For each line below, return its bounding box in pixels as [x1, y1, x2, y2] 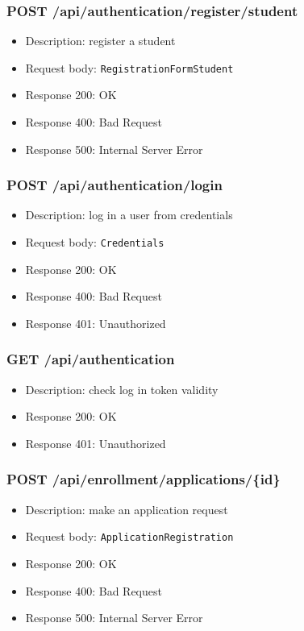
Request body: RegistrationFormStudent [25, 59, 234, 76]
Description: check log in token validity [25, 380, 219, 397]
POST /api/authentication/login [6, 175, 223, 195]
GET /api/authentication [6, 349, 175, 369]
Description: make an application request [25, 500, 228, 517]
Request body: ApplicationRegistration [25, 528, 234, 545]
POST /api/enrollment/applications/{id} [6, 469, 281, 489]
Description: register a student [25, 32, 176, 49]
